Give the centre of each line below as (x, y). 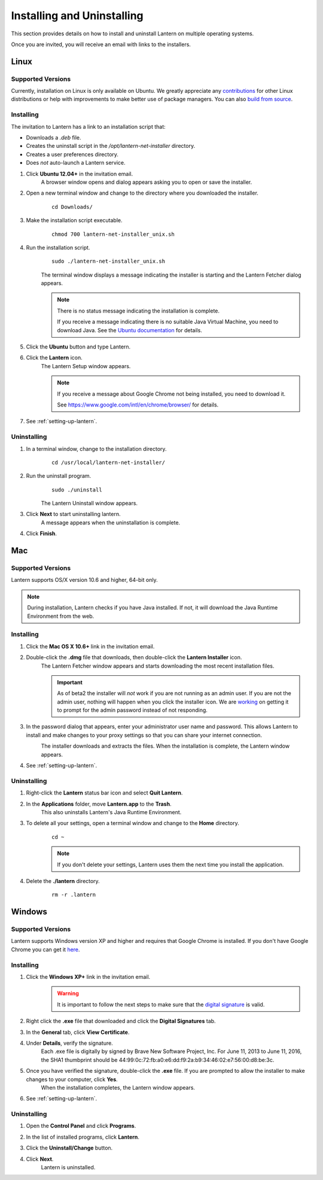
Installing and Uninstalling (77, 16)
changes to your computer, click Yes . (72, 1079)
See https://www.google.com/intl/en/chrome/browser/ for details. (138, 405)
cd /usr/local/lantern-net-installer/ (109, 462)
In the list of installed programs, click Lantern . (83, 1137)
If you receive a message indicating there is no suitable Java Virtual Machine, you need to (168, 322)
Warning (68, 993)
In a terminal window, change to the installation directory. (96, 448)
